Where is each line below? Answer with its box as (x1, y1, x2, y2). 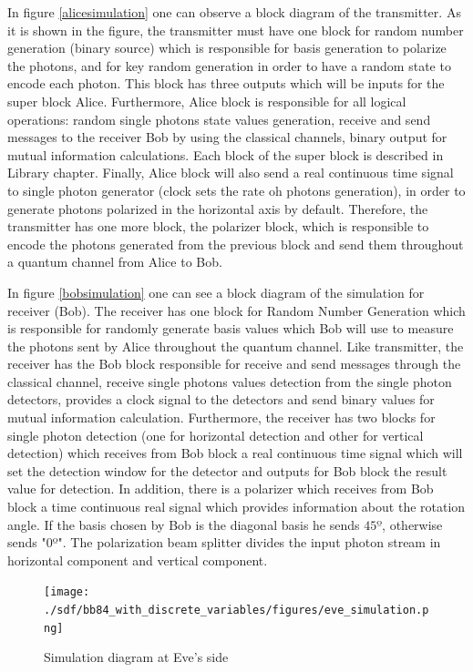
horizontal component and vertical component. (7, 550, 268, 569)
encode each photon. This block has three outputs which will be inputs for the (7, 74, 445, 93)
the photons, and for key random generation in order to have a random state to (7, 56, 451, 75)
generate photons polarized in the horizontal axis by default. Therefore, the (7, 199, 428, 218)
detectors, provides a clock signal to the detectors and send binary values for (7, 390, 435, 409)
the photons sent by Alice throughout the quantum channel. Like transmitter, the (7, 336, 464, 355)
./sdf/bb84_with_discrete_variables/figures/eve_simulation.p (44, 604, 429, 617)
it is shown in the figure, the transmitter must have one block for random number (7, 20, 464, 39)
